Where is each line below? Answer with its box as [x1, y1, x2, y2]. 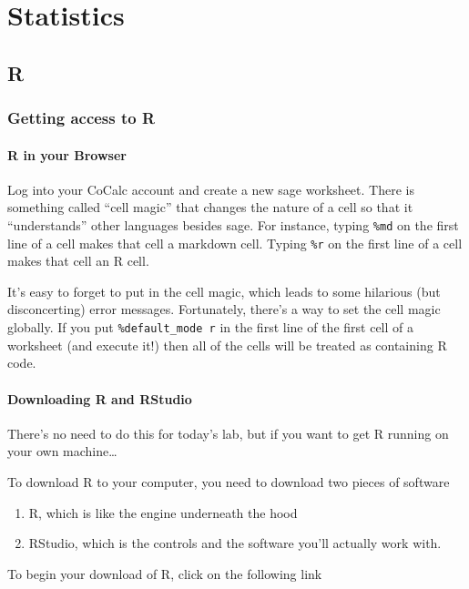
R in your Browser [7, 145, 127, 164]
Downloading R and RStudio [7, 389, 192, 408]
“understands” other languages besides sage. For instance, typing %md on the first [7, 215, 459, 234]
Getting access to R [7, 107, 156, 129]
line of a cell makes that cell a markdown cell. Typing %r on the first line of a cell [7, 233, 463, 252]
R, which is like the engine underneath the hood [28, 503, 298, 522]
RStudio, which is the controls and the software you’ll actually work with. [28, 533, 442, 553]
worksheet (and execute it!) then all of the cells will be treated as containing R [7, 335, 447, 354]
